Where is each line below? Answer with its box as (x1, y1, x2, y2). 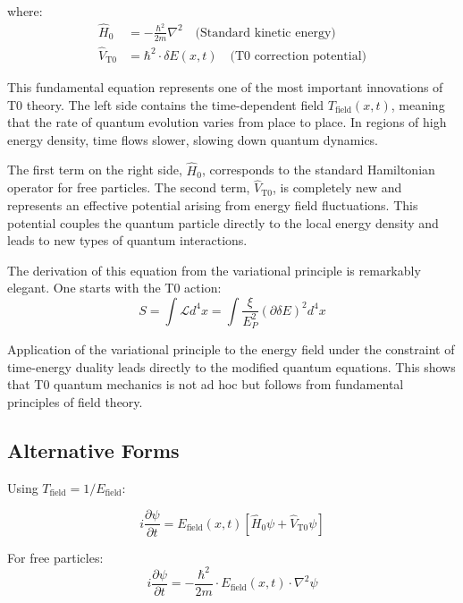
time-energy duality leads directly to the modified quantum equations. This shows (7, 357, 456, 376)
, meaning (391, 95, 445, 114)
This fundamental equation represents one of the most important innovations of (7, 77, 443, 96)
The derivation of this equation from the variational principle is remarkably (7, 260, 421, 279)
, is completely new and (273, 178, 402, 197)
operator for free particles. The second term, (7, 178, 250, 197)
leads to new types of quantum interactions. (7, 231, 248, 250)
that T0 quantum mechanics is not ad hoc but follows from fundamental (7, 375, 404, 394)
